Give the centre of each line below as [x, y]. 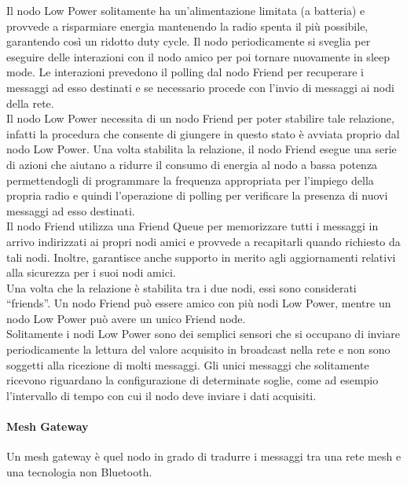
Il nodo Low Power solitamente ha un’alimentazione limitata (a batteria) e [186, 10]
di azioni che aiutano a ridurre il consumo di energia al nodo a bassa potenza [192, 164]
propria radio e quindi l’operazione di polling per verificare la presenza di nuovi [197, 195]
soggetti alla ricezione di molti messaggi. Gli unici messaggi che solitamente [188, 364]
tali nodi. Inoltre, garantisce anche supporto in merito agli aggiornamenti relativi [201, 257]
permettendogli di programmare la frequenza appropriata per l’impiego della [190, 180]
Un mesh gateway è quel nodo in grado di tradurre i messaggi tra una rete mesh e [204, 456]
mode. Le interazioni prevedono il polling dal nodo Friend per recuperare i [185, 72]
